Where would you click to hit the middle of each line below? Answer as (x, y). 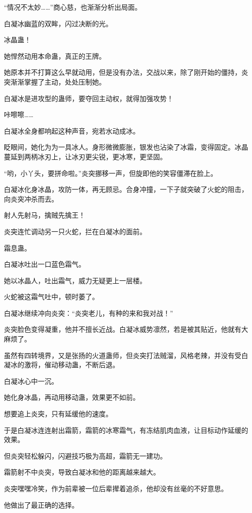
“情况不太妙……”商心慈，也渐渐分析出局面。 (73, 7)
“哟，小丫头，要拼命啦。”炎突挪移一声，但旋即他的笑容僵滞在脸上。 (111, 173)
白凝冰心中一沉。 (31, 381)
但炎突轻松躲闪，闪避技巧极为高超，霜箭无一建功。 (85, 455)
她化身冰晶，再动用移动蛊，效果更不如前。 (72, 397)
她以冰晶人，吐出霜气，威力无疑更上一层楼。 (75, 280)
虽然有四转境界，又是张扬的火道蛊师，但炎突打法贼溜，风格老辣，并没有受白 (126, 355)
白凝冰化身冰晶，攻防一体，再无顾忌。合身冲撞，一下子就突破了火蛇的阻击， (126, 189)
